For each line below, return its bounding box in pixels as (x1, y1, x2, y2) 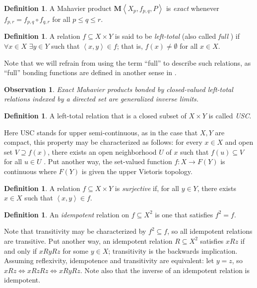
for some (63, 245, 88, 256)
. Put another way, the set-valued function (44, 156, 172, 167)
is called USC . (208, 110, 252, 121)
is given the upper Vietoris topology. (81, 166, 193, 176)
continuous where (4, 166, 57, 176)
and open (225, 137, 254, 147)
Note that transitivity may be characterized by (4, 226, 146, 236)
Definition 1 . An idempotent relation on (4, 209, 129, 219)
